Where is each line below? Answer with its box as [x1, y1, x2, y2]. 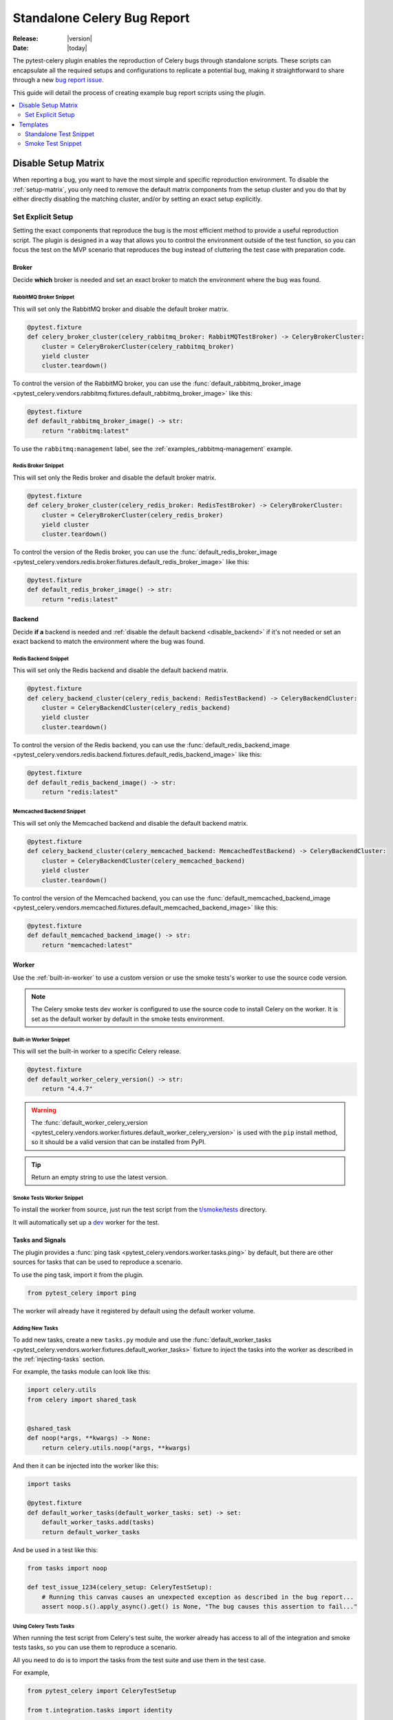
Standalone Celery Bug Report [12, 10, 190, 25]
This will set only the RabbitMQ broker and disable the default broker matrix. [12, 305, 229, 313]
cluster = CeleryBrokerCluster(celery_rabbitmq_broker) [41, 343, 235, 350]
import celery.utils [27, 1386, 96, 1394]
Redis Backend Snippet [12, 655, 69, 662]
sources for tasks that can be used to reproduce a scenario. [12, 1258, 182, 1266]
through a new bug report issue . [12, 76, 104, 84]
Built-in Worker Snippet [12, 1036, 70, 1043]
